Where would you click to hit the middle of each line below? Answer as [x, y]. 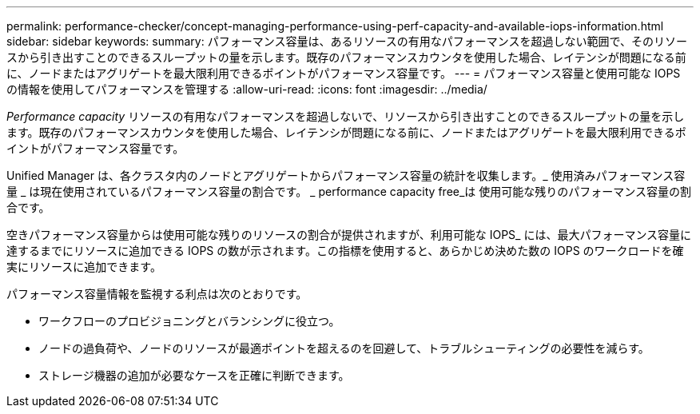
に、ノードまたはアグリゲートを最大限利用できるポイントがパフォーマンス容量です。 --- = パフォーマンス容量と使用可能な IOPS [344, 73]
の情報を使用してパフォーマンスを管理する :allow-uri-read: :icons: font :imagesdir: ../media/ [247, 89]
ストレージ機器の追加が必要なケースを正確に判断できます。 [194, 375]
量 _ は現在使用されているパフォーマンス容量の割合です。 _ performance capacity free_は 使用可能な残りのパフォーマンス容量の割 [349, 191]
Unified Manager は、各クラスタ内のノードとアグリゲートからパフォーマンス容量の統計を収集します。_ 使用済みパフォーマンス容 [346, 175]
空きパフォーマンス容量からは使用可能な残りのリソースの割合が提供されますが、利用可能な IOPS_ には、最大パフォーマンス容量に [349, 235]
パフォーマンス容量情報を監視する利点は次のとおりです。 [157, 294]
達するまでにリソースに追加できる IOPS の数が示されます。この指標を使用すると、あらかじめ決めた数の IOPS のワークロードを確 [345, 251]
